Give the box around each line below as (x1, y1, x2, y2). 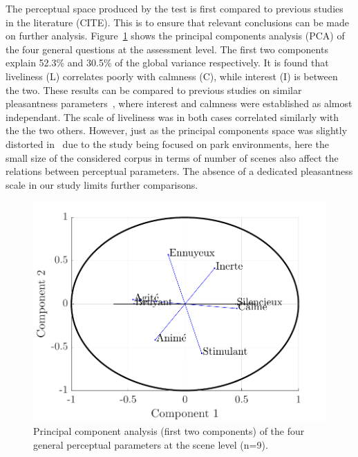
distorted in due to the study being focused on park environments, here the (6, 136, 329, 151)
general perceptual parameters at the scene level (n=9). (33, 437, 268, 451)
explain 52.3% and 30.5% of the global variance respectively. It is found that (6, 55, 329, 70)
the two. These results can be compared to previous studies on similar (6, 82, 302, 97)
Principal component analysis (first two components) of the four (33, 424, 305, 438)
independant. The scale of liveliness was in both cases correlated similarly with (6, 109, 339, 124)
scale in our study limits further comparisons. (6, 177, 198, 192)
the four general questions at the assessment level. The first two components (6, 41, 328, 56)
